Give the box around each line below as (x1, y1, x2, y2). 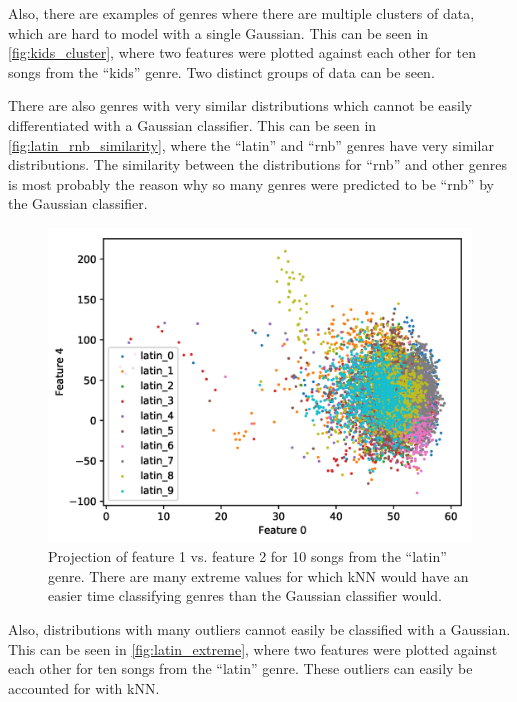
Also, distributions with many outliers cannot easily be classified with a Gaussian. (8, 619, 511, 639)
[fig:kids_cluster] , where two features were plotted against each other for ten (8, 42, 476, 63)
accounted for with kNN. (8, 677, 160, 698)
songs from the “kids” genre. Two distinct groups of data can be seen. (8, 61, 435, 82)
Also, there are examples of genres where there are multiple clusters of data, (8, 3, 475, 23)
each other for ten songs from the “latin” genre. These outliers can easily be (8, 658, 473, 679)
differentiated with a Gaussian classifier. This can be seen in (8, 114, 377, 135)
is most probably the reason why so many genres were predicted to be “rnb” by (8, 173, 494, 194)
